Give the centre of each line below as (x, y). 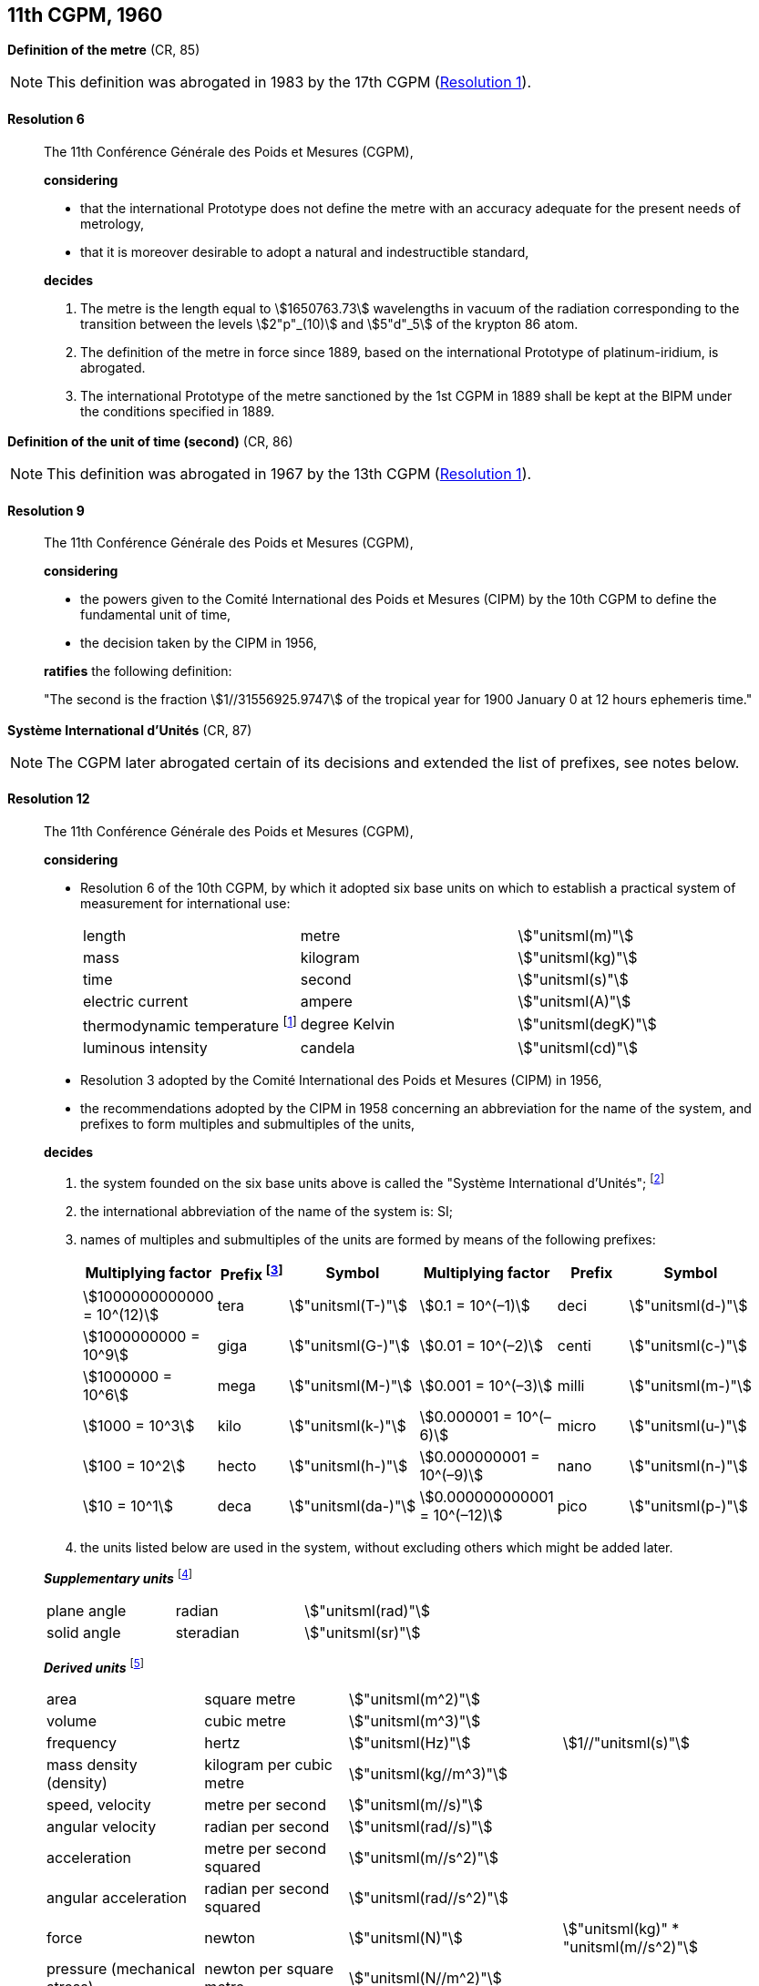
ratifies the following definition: (138, 671)
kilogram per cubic (268, 1765)
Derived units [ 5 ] (94, 1666)
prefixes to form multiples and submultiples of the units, (248, 1124)
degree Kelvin (348, 1024)
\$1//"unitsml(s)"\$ (626, 1743)
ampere (326, 1001)
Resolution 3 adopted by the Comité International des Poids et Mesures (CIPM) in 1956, (341, 1080)
